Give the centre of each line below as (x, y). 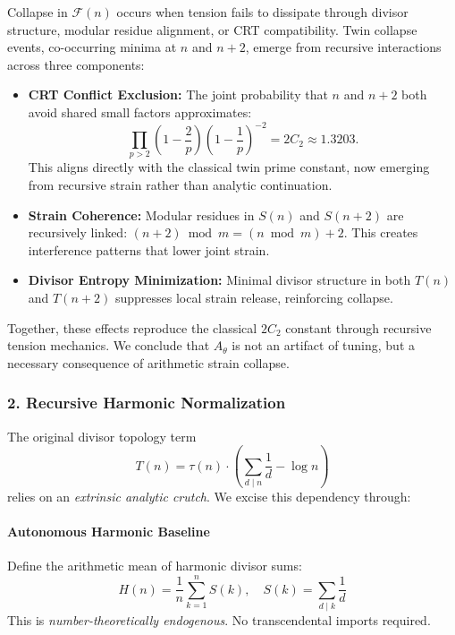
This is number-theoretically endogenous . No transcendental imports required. (219, 619)
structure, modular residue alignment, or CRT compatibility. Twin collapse (212, 29)
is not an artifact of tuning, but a (324, 345)
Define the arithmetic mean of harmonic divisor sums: (155, 566)
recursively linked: (78, 232)
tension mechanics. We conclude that (109, 345)
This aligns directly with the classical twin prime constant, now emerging (229, 167)
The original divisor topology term (102, 436)
